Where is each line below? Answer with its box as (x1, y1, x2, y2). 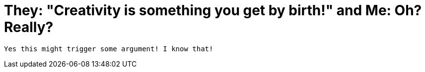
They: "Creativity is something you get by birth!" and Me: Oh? (4, 2, 422, 19)
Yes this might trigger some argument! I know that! (4, 44, 213, 53)
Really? (4, 19, 54, 36)
